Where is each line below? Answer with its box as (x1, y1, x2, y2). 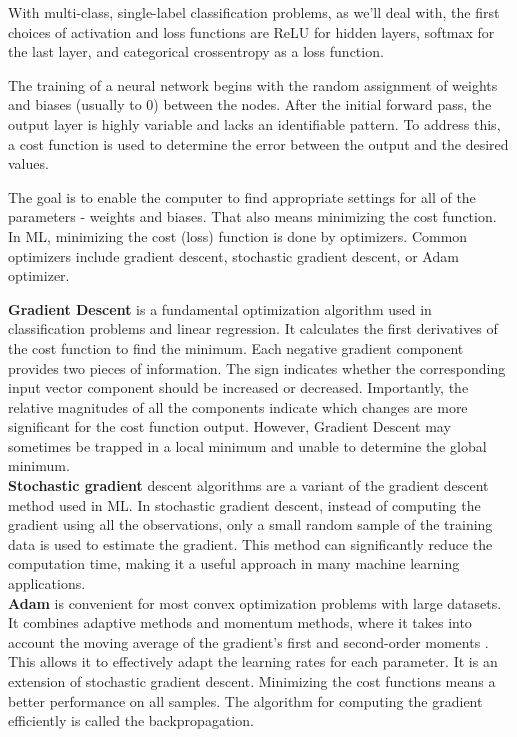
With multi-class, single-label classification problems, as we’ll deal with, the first (8, 2, 500, 22)
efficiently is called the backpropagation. (8, 710, 254, 731)
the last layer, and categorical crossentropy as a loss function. (8, 41, 384, 62)
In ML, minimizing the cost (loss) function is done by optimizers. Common (8, 225, 468, 246)
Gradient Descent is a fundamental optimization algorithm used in (8, 298, 432, 319)
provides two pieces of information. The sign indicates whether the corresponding (8, 357, 506, 378)
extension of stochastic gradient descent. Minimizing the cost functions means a (8, 671, 496, 691)
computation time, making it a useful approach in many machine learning (8, 553, 460, 574)
